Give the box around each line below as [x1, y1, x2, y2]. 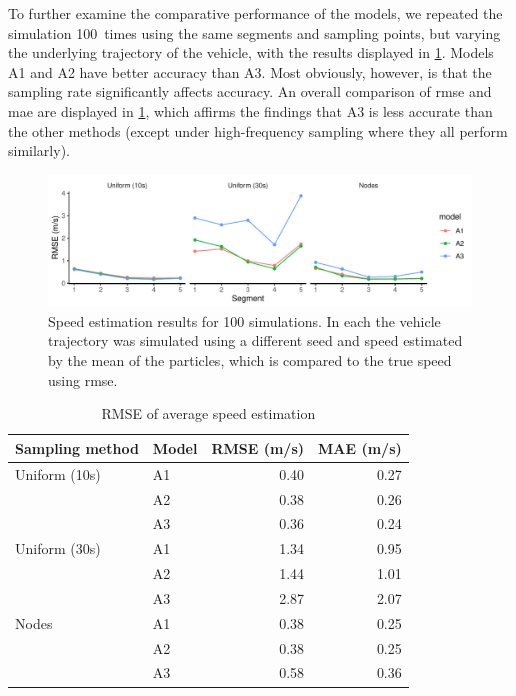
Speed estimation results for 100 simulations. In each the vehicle [48, 310, 441, 331]
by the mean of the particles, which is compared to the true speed [48, 350, 452, 371]
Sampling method [15, 437, 139, 458]
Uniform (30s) [15, 538, 101, 559]
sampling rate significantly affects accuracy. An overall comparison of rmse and [8, 81, 492, 102]
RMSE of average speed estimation [101, 403, 316, 424]
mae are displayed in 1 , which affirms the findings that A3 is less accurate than [8, 100, 493, 121]
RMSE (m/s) [211, 437, 305, 458]
